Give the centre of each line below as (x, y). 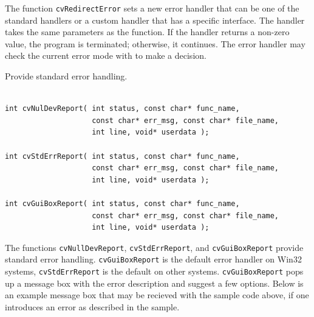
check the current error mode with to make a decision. (106, 55)
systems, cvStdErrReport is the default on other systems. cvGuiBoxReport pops (154, 271)
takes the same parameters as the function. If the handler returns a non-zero (147, 32)
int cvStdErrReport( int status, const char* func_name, (122, 156)
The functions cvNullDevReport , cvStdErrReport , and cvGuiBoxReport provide (154, 247)
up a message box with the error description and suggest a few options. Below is (154, 283)
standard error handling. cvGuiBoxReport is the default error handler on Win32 (153, 259)
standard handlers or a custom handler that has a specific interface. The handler (155, 20)
